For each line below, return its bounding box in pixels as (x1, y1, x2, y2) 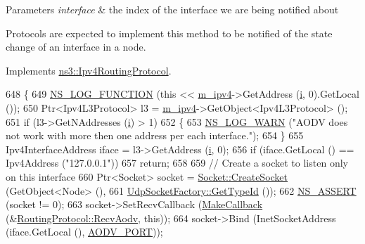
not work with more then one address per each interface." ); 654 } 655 (6, 128, 304, 143)
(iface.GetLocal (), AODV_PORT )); (6, 224, 163, 239)
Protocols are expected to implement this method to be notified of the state (6, 25, 333, 40)
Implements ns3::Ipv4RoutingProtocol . (6, 63, 172, 77)
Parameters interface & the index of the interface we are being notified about (6, 2, 339, 16)
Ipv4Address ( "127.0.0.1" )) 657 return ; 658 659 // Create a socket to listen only (6, 155, 348, 170)
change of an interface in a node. (6, 39, 146, 54)
